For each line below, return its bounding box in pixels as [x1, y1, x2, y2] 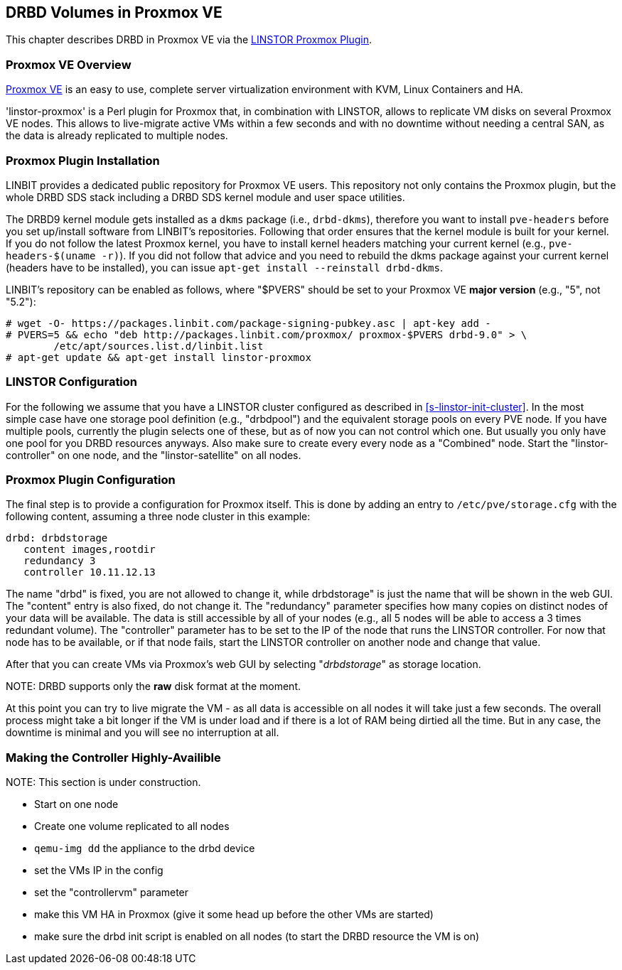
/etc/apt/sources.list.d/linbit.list [53, 340, 264, 352]
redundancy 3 [23, 555, 96, 567]
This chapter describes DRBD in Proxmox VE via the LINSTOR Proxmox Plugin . [6, 33, 372, 46]
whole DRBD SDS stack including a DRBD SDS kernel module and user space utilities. [6, 190, 405, 203]
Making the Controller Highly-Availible [6, 750, 221, 765]
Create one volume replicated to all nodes [34, 820, 230, 833]
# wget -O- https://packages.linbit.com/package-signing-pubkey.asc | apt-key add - [6, 317, 491, 329]
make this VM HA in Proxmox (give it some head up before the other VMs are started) [34, 908, 434, 921]
